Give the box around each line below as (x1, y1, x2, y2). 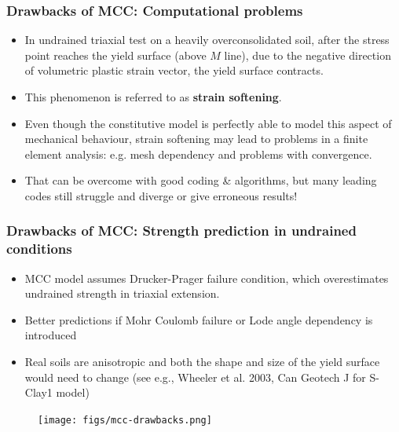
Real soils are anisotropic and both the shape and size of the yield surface (24, 353, 380, 370)
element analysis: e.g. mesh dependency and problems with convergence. (24, 145, 372, 162)
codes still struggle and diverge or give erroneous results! (24, 187, 298, 203)
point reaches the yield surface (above (24, 46, 207, 63)
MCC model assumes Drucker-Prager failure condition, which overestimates (24, 269, 389, 286)
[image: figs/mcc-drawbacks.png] (38, 414, 212, 426)
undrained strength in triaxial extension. (24, 285, 220, 302)
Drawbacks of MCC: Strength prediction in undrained (6, 221, 357, 240)
